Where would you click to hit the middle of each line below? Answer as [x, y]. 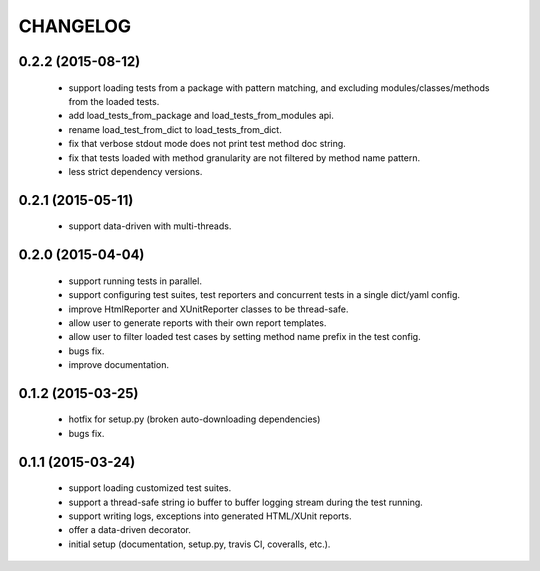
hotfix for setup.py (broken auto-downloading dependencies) [194, 419]
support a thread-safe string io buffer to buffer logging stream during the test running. [246, 502]
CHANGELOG [75, 26]
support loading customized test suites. [150, 488]
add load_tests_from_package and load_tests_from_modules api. [201, 116]
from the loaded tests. [114, 101]
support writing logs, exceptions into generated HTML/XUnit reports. [210, 516]
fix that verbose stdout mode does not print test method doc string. [207, 144]
